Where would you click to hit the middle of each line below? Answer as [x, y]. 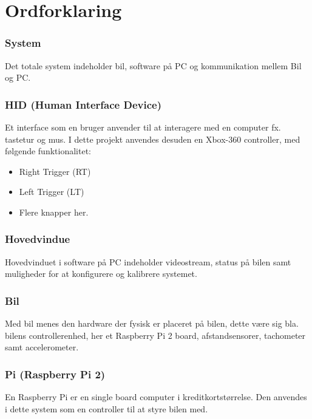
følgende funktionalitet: [48, 151]
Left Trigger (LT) [52, 192]
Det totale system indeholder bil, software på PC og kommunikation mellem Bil [153, 65]
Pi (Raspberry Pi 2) [55, 374]
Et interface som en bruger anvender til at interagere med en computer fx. [143, 127]
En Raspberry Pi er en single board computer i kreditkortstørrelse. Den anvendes [156, 397]
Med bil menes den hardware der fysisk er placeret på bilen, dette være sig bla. [152, 323]
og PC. [18, 77]
